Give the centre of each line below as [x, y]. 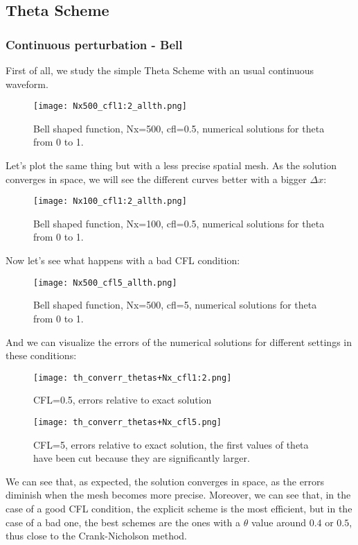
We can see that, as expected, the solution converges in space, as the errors [165, 481]
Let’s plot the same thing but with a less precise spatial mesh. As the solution [171, 165]
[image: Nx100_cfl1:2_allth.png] [110, 201]
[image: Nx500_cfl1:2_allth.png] [110, 106]
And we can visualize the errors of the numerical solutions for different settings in [179, 341]
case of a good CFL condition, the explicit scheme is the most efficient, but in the [179, 508]
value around [278, 522]
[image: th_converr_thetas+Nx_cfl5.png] [128, 422]
